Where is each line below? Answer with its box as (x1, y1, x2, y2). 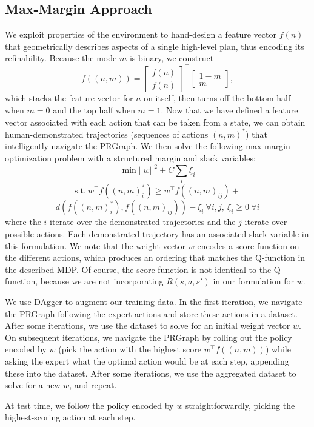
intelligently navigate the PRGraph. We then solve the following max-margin (5, 140, 290, 152)
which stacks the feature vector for (5, 92, 133, 104)
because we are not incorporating (40, 275, 164, 287)
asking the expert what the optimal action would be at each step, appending (5, 354, 289, 367)
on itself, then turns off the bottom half (144, 92, 291, 104)
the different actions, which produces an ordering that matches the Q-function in (5, 251, 306, 264)
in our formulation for (213, 275, 294, 287)
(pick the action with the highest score (58, 343, 202, 355)
